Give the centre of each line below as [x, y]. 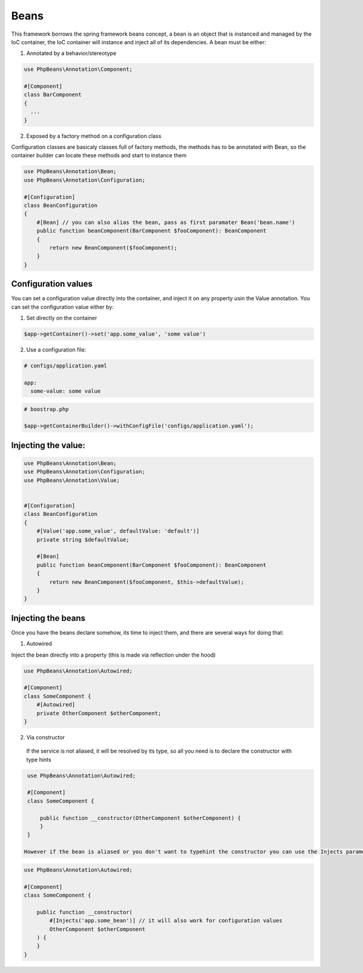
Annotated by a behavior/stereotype [71, 53]
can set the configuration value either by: [63, 307]
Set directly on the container [62, 318]
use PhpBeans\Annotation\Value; [72, 480]
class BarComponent [53, 95]
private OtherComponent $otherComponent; [99, 713]
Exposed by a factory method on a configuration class [94, 136]
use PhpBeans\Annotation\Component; [78, 69]
